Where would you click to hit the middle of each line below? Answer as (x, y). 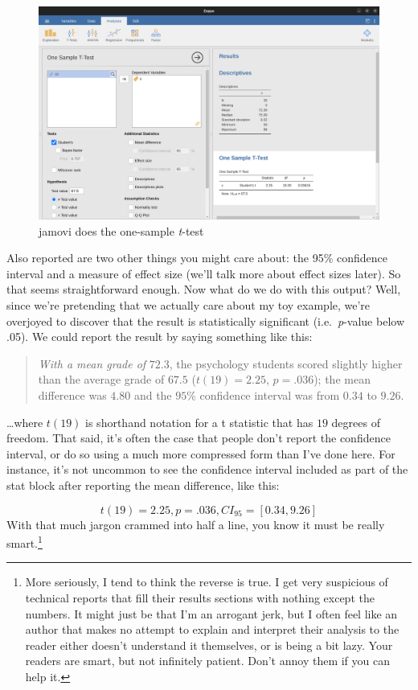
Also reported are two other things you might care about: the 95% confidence (197, 258)
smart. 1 (25, 542)
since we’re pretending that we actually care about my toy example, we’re (189, 304)
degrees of (356, 422)
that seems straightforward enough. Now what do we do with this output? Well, (204, 289)
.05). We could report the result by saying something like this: (160, 337)
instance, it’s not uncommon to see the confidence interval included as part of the (207, 469)
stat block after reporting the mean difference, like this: (143, 485)
